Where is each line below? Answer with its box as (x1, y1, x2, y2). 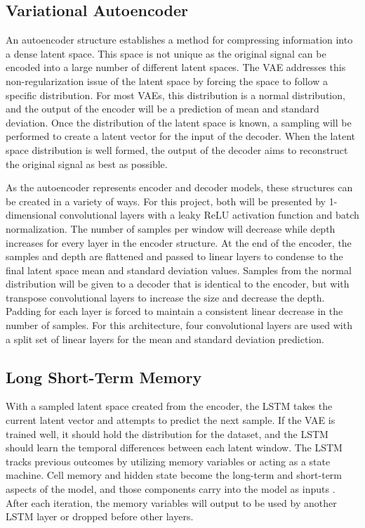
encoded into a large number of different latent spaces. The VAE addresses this (6, 60, 346, 75)
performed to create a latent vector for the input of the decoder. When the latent (6, 129, 356, 143)
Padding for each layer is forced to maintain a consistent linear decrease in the (6, 304, 343, 318)
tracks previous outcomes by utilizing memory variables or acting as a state (6, 453, 331, 468)
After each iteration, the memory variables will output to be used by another (6, 495, 337, 510)
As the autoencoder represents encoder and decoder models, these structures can (6, 180, 353, 195)
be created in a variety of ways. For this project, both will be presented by (6, 193, 326, 208)
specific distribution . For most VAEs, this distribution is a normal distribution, (6, 87, 345, 102)
